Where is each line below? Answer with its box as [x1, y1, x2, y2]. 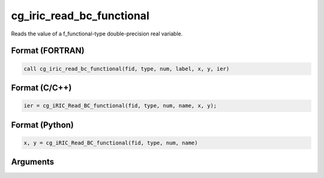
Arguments [11, 157, 55, 167]
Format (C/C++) [11, 82, 72, 93]
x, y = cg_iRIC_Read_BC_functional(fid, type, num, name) [23, 139, 198, 146]
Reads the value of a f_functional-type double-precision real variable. [11, 30, 183, 37]
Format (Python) [11, 120, 74, 130]
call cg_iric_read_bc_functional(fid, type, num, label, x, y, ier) [23, 65, 230, 72]
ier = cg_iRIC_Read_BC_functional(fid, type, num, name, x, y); [23, 102, 217, 109]
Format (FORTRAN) [11, 46, 85, 56]
